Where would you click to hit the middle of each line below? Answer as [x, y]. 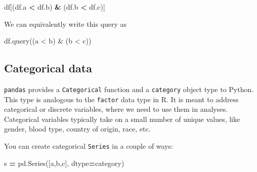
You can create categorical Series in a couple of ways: [89, 146]
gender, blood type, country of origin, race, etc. [77, 129]
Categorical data [48, 68]
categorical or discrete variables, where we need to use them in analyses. [116, 109]
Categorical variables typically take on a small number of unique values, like [122, 119]
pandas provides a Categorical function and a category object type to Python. [129, 89]
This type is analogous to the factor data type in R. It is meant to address [121, 99]
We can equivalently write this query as [66, 24]
